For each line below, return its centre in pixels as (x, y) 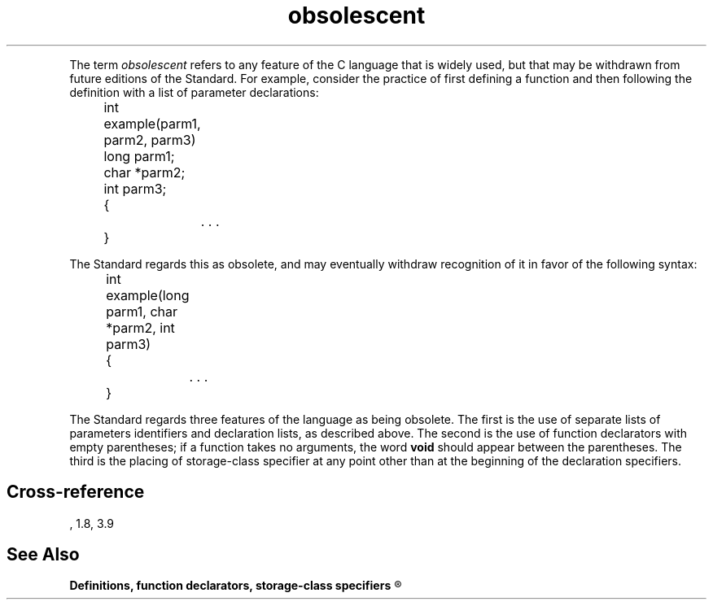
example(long (148, 295)
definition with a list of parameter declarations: (194, 92)
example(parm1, (152, 123)
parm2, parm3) (150, 140)
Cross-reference (76, 492)
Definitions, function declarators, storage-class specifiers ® (236, 586)
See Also (43, 555)
